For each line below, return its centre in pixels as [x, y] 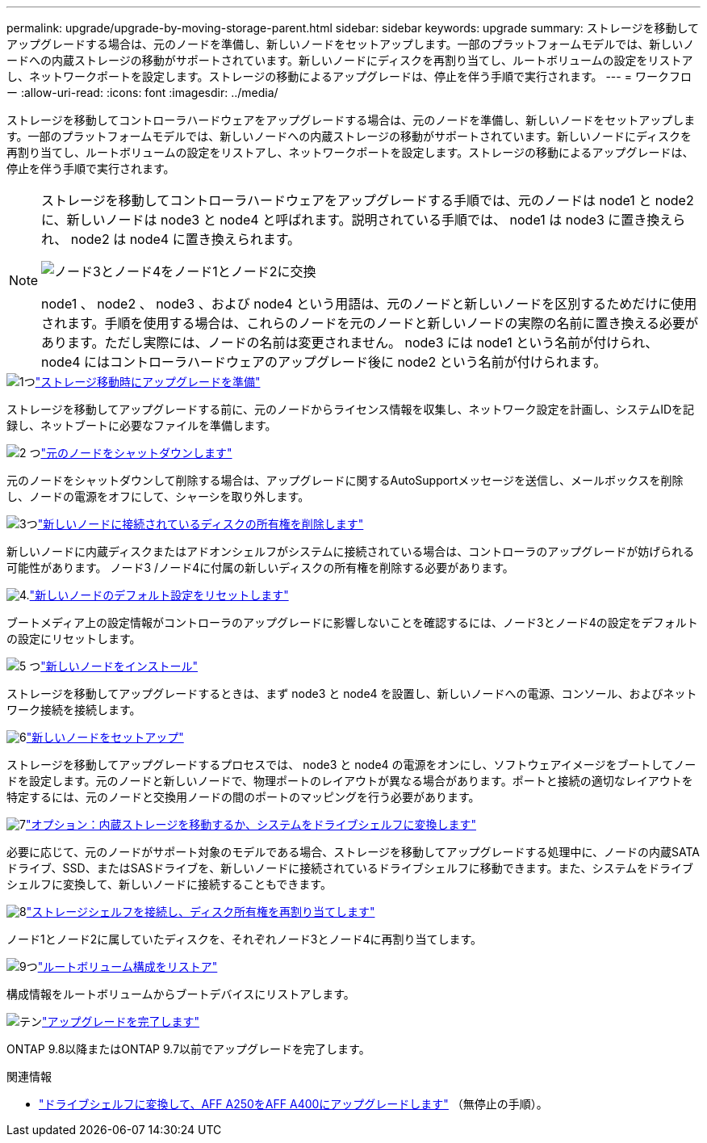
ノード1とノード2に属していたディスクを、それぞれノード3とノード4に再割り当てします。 [245, 939]
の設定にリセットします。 [74, 639]
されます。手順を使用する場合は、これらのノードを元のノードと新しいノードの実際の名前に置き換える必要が [370, 323]
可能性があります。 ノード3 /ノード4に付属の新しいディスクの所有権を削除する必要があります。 [260, 567]
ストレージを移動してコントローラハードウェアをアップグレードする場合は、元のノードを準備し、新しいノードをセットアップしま [351, 120]
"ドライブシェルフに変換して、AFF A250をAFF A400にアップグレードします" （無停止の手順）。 [293, 1104]
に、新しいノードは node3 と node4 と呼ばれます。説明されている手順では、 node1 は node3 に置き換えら [364, 220]
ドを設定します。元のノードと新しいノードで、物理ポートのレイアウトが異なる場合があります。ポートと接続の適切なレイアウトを [350, 781]
